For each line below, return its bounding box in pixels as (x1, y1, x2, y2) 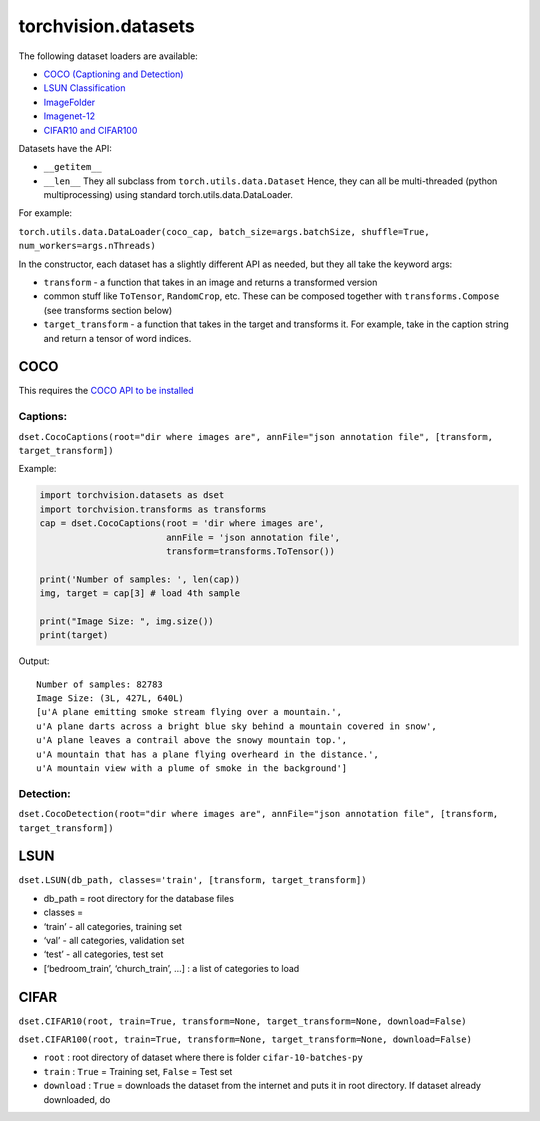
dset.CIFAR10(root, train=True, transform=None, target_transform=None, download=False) (18, 1015, 467, 1027)
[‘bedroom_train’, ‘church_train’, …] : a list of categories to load (43, 962, 300, 974)
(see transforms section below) (43, 304, 173, 316)
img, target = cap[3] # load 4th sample (39, 588, 240, 599)
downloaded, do (43, 1093, 111, 1105)
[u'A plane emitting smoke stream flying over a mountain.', (36, 706, 342, 718)
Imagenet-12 (43, 110, 96, 122)
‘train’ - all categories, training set (43, 920, 182, 932)
